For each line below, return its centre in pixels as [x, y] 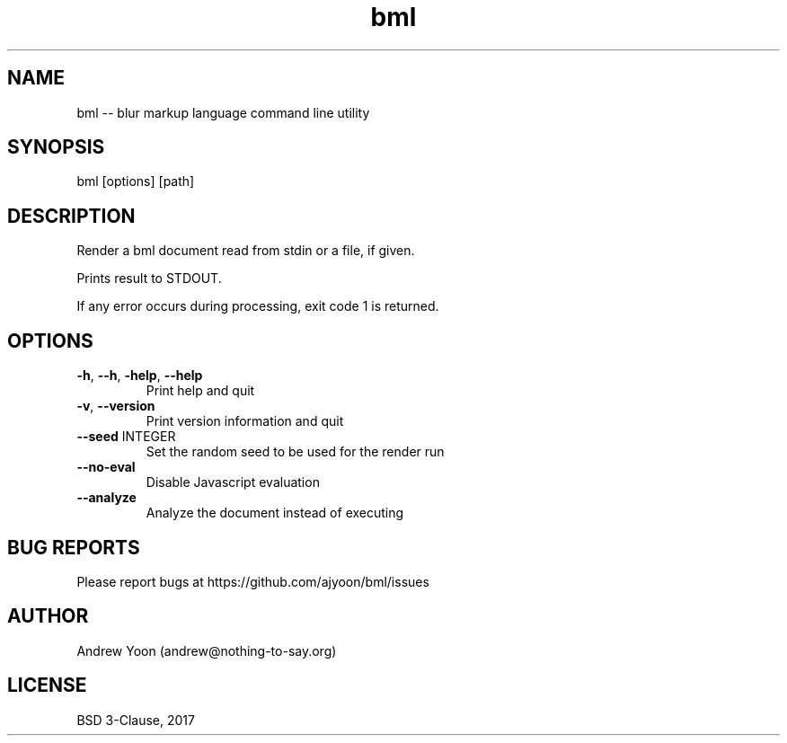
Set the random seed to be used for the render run [295, 452]
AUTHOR [48, 616]
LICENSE [47, 686]
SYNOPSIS [56, 147]
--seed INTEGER [126, 437]
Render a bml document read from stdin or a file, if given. [246, 251]
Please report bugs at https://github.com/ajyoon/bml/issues [253, 581]
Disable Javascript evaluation [233, 482]
